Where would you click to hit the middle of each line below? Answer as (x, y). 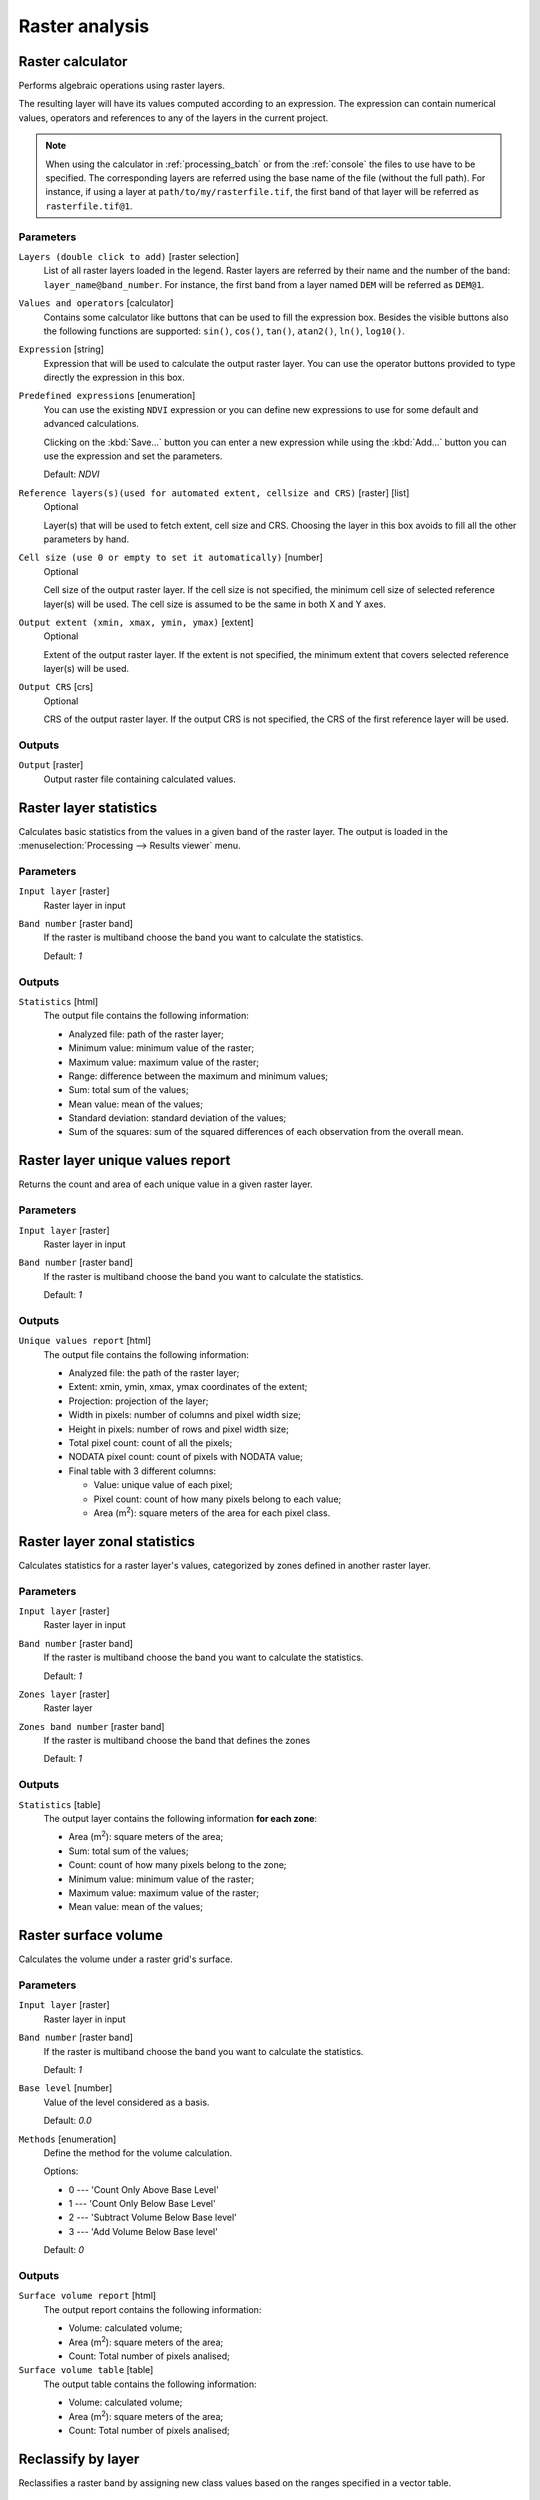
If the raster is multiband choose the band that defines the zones (177, 1741)
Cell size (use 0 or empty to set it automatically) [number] (171, 557)
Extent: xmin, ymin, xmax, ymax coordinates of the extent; (188, 1387)
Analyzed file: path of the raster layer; (146, 1034)
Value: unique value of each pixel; (163, 1485)
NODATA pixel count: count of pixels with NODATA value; (186, 1457)
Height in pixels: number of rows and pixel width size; (178, 1429)
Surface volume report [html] (87, 2296)
